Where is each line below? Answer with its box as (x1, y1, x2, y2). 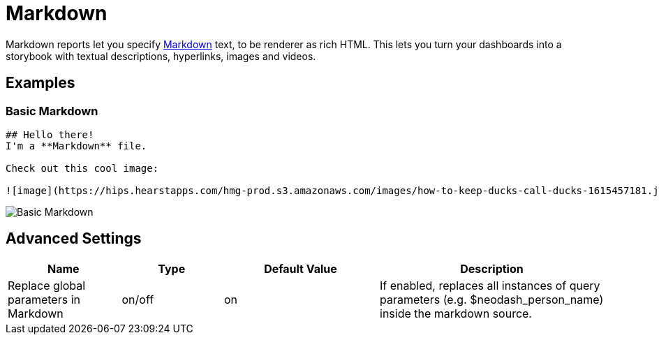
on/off (121, 292, 154, 306)
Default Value (264, 261, 337, 276)
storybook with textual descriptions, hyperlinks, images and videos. (6, 50, 316, 62)
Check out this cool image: (6, 162, 159, 174)
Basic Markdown (6, 103, 98, 118)
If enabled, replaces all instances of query (380, 278, 600, 293)
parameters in (8, 292, 80, 306)
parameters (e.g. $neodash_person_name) (380, 292, 604, 306)
